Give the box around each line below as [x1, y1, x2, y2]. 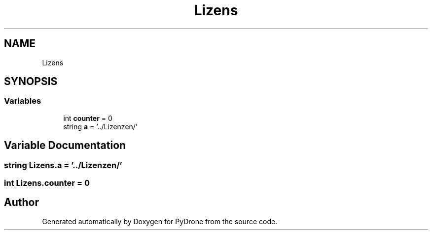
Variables [4, 96, 41, 106]
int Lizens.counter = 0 [4, 178, 90, 188]
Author [4, 196, 39, 209]
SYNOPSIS [4, 75, 58, 88]
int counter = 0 [63, 114, 112, 122]
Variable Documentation [4, 139, 126, 152]
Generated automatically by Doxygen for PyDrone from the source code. [42, 217, 278, 226]
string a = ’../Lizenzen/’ [63, 122, 138, 131]
